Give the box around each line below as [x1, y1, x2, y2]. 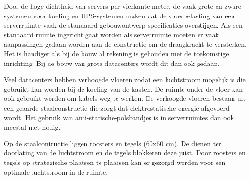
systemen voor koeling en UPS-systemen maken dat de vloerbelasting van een [4, 10, 235, 20]
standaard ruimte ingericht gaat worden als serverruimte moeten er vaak [4, 29, 219, 39]
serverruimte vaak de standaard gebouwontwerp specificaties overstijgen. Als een [4, 20, 243, 30]
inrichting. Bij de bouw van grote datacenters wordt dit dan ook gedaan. [4, 58, 220, 68]
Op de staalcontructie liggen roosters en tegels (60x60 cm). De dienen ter [4, 138, 221, 148]
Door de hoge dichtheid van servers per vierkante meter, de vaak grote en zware [4, 1, 242, 11]
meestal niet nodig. [4, 122, 61, 132]
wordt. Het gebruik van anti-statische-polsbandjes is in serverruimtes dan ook [4, 112, 234, 122]
